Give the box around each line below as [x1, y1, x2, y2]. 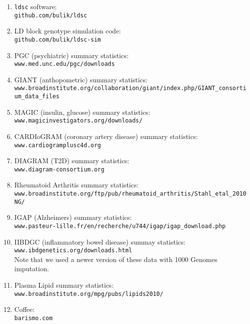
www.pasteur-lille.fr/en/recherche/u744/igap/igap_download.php [14, 222, 226, 230]
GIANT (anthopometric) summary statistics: [14, 74, 147, 84]
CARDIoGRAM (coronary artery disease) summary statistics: [14, 131, 198, 141]
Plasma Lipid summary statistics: [14, 280, 114, 290]
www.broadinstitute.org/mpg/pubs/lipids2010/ [14, 290, 163, 297]
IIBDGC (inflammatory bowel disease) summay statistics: [14, 236, 186, 247]
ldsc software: [14, 1, 57, 11]
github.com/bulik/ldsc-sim [14, 36, 101, 43]
